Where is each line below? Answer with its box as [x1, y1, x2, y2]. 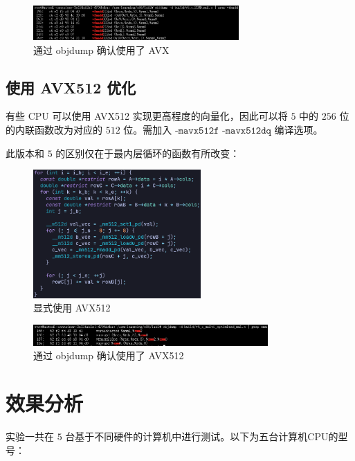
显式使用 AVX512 [33, 300, 111, 315]
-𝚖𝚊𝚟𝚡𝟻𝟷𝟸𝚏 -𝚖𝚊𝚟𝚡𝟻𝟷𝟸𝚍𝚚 [175, 125, 271, 136]
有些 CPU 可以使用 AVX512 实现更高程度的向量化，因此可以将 [6, 109, 288, 123]
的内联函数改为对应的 [6, 122, 102, 136]
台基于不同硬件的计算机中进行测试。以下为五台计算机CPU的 [65, 428, 338, 443]
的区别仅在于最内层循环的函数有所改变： [55, 145, 240, 160]
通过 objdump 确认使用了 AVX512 [33, 348, 184, 363]
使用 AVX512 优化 [6, 76, 136, 98]
